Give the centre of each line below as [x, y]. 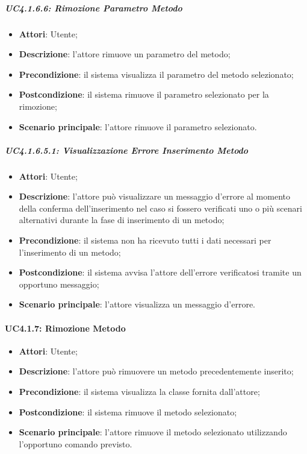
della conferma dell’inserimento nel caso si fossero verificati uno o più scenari [160, 208]
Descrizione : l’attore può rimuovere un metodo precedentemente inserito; [156, 371]
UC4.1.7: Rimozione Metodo [65, 328]
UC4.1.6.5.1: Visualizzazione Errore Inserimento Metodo [127, 150]
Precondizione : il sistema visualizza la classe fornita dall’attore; [139, 392]
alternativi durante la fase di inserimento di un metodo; [122, 220]
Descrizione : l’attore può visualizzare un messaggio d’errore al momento [154, 196]
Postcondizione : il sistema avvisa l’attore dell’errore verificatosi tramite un [160, 272]
